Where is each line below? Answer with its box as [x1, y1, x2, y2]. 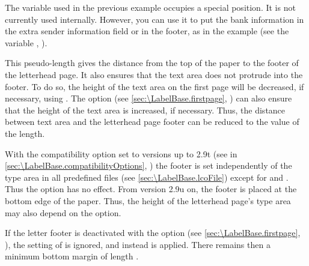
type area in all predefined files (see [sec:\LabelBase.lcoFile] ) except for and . [5, 171, 289, 183]
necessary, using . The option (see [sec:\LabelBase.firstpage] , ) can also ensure [5, 92, 292, 104]
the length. [5, 127, 45, 139]
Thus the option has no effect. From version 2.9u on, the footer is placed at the [5, 183, 297, 195]
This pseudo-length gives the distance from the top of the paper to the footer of [5, 56, 299, 69]
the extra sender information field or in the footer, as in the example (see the [5, 25, 289, 37]
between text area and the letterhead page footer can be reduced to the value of [5, 115, 299, 128]
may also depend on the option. [5, 206, 121, 219]
